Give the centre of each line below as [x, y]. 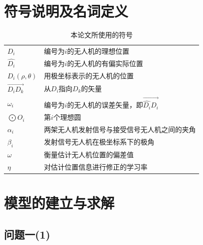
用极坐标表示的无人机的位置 [89, 75]
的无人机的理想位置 [98, 51]
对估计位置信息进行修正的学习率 [96, 166]
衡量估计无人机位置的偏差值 [89, 154]
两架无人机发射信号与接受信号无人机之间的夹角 [120, 129]
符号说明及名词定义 [66, 11]
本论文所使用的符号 [102, 35]
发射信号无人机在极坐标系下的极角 [99, 142]
